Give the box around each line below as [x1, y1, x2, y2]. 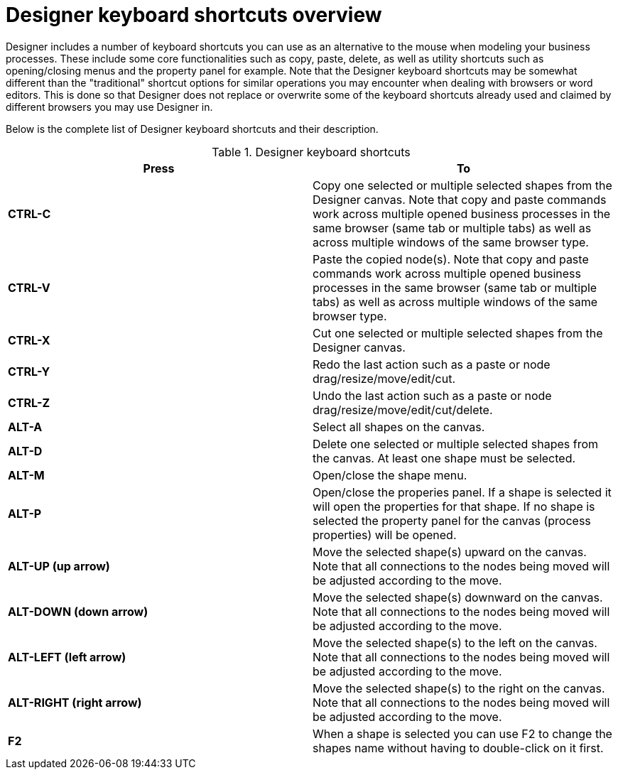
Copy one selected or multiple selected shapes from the [313, 178, 612, 193]
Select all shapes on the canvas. [313, 419, 485, 434]
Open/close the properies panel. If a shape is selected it [313, 484, 612, 499]
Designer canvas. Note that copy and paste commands [313, 192, 607, 207]
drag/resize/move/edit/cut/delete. [313, 402, 493, 417]
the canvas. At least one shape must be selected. [313, 450, 576, 465]
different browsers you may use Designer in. [6, 100, 213, 113]
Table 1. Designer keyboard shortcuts [212, 144, 411, 159]
